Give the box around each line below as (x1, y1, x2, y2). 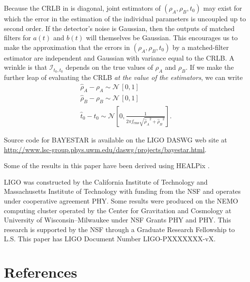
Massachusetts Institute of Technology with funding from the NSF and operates (4, 186, 241, 196)
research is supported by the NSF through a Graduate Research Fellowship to (4, 224, 235, 234)
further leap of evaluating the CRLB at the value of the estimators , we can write (4, 72, 243, 82)
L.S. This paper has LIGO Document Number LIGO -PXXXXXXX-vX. (4, 234, 216, 244)
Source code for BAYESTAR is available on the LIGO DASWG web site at (4, 134, 227, 144)
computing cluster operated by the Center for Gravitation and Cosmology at (4, 205, 232, 215)
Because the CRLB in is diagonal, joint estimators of (4, 3, 161, 13)
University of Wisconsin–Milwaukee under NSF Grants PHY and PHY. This (4, 215, 231, 225)
